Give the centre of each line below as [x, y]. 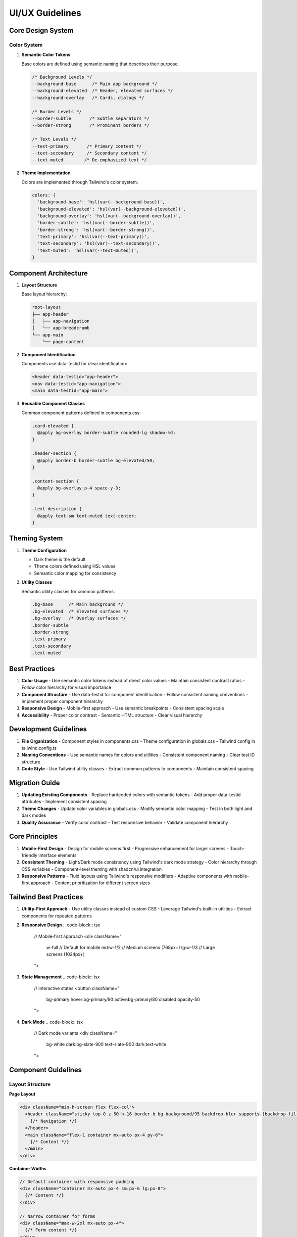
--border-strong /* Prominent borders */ [91, 125]
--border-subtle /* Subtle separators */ [91, 119]
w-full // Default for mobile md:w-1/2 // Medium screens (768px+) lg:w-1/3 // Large [131, 947]
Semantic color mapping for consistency [75, 573]
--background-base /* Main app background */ [95, 84]
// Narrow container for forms [58, 1216]
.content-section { [55, 481]
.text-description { [57, 509]
